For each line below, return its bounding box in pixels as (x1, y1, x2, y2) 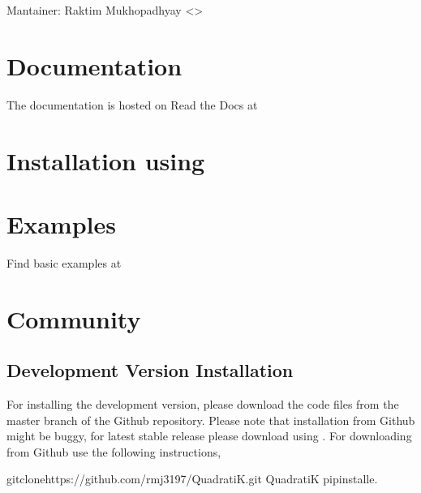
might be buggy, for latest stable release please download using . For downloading (6, 427, 412, 444)
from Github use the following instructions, (6, 443, 221, 460)
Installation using (6, 144, 205, 177)
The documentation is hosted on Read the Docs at (6, 96, 258, 113)
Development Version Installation (6, 358, 294, 383)
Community (6, 302, 141, 335)
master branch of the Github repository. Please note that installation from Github (6, 411, 415, 428)
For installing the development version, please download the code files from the (6, 395, 399, 412)
